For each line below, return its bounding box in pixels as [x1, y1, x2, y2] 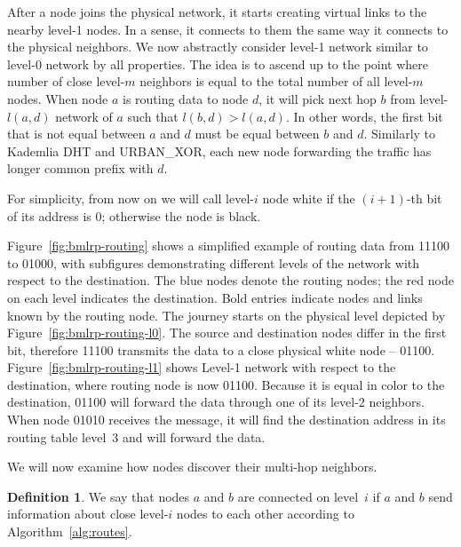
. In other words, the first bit [285, 107, 443, 125]
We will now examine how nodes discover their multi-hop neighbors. [7, 457, 378, 476]
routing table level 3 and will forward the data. [7, 427, 266, 446]
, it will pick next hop [258, 89, 377, 107]
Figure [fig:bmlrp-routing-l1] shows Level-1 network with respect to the [7, 358, 396, 377]
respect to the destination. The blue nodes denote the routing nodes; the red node [7, 271, 454, 289]
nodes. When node [7, 89, 108, 107]
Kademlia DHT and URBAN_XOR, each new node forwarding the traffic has [7, 141, 432, 160]
